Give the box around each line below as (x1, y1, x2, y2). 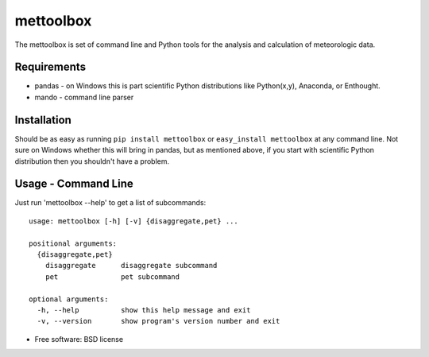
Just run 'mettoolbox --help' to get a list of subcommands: (14, 198, 207, 208)
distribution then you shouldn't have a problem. (14, 156, 170, 166)
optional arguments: (29, 294, 109, 304)
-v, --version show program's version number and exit (37, 316, 280, 326)
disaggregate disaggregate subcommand (44, 261, 218, 270)
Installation (14, 113, 71, 126)
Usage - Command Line (14, 177, 134, 191)
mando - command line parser (34, 92, 134, 102)
